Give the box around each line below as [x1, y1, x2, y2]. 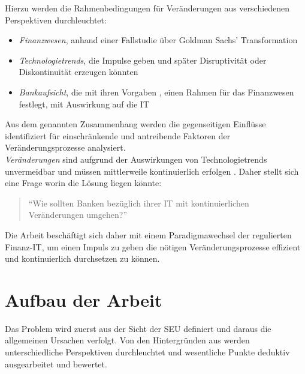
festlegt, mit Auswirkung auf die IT [19, 97, 149, 110]
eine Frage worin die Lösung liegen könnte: [5, 176, 162, 189]
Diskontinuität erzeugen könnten [19, 65, 138, 78]
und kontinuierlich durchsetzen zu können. [5, 252, 160, 265]
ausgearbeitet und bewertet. [5, 357, 107, 370]
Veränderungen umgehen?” [28, 208, 128, 221]
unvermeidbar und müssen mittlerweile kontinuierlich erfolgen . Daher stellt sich [5, 164, 299, 177]
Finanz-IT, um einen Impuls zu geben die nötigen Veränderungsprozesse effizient [5, 240, 301, 253]
